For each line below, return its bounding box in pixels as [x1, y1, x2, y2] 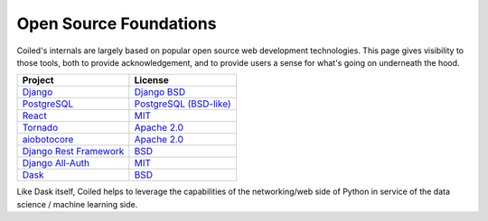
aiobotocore [22, 134, 74, 146]
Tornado [22, 122, 59, 134]
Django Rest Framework [22, 145, 125, 158]
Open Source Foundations [16, 14, 217, 33]
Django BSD [134, 86, 186, 98]
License [134, 74, 169, 87]
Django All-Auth [22, 157, 90, 170]
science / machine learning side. [16, 198, 138, 209]
